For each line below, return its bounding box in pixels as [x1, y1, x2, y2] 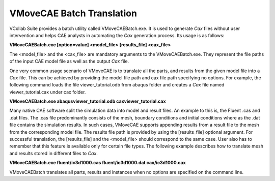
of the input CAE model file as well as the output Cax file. [9, 58, 129, 65]
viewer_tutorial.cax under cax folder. [9, 89, 86, 95]
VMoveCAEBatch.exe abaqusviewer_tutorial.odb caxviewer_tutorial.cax [9, 98, 166, 104]
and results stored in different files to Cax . [9, 150, 98, 156]
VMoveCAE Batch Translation [9, 8, 137, 19]
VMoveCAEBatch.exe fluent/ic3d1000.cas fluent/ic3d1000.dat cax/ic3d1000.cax [9, 160, 186, 166]
